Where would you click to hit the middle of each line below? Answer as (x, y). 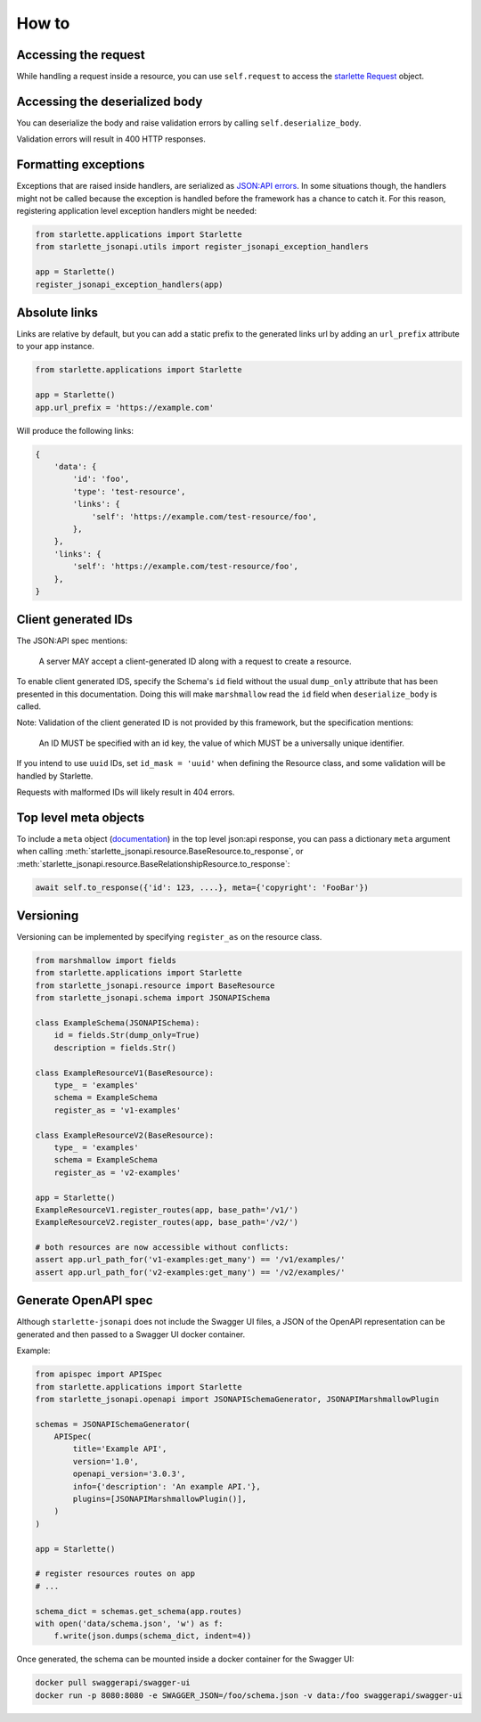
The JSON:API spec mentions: (72, 641)
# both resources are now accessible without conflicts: (162, 1248)
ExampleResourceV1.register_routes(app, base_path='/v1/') (167, 1210)
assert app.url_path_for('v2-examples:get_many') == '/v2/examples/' (190, 1272)
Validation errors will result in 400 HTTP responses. (111, 139)
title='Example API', (120, 1449)
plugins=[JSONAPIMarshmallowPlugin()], (159, 1499)
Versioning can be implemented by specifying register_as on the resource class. (169, 937)
